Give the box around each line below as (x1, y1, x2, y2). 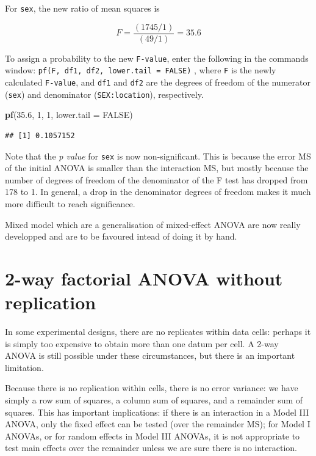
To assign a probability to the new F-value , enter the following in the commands (5, 51, 309, 64)
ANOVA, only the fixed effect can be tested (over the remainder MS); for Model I (5, 417, 311, 430)
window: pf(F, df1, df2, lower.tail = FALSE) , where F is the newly (5, 64, 276, 76)
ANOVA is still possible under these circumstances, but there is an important (5, 349, 295, 362)
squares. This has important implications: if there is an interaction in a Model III (5, 405, 309, 418)
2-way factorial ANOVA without (5, 265, 283, 290)
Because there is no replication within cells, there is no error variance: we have (5, 381, 298, 394)
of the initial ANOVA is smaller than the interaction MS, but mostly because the (5, 161, 309, 174)
